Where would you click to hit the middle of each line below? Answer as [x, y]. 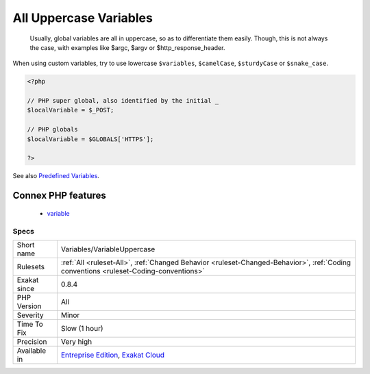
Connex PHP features [59, 196]
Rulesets [30, 266]
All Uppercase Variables [83, 18]
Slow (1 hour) [82, 328]
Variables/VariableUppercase [108, 249]
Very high [76, 341]
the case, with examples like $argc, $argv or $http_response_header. [127, 47]
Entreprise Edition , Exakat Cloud [112, 355]
